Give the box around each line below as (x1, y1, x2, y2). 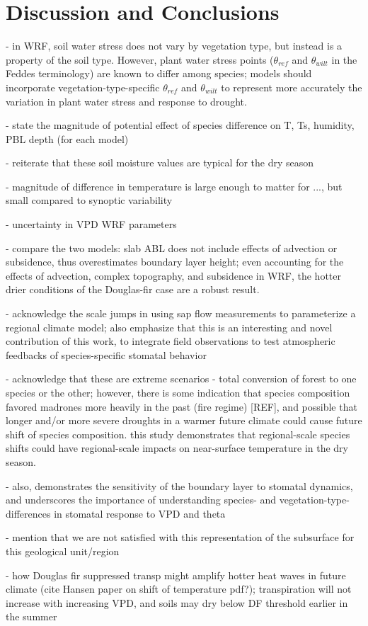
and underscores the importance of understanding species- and (6, 492, 277, 507)
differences (6, 506, 51, 520)
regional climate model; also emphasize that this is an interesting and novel (6, 319, 333, 334)
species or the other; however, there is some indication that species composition (6, 385, 350, 399)
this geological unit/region (6, 543, 120, 558)
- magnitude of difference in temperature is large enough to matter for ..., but (6, 178, 343, 193)
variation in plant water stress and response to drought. (6, 93, 247, 108)
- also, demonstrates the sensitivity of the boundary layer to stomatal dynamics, (6, 478, 353, 493)
